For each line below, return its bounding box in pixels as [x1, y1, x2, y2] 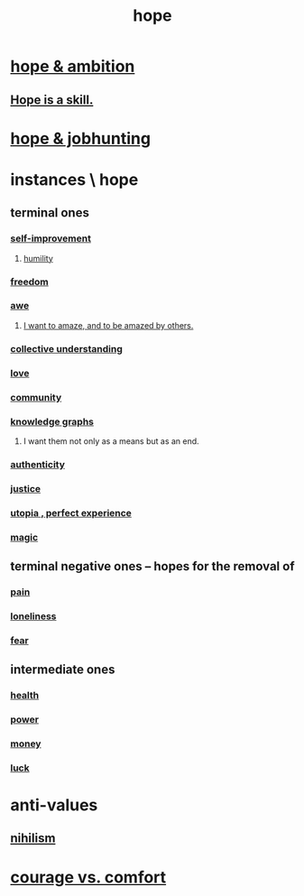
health [10, 689, 40, 702]
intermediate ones [10, 662, 115, 678]
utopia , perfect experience [10, 506, 132, 519]
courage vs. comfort [10, 867, 167, 887]
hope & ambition [10, 56, 135, 77]
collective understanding [10, 342, 123, 355]
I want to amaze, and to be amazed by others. [23, 319, 194, 330]
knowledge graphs [10, 415, 94, 428]
